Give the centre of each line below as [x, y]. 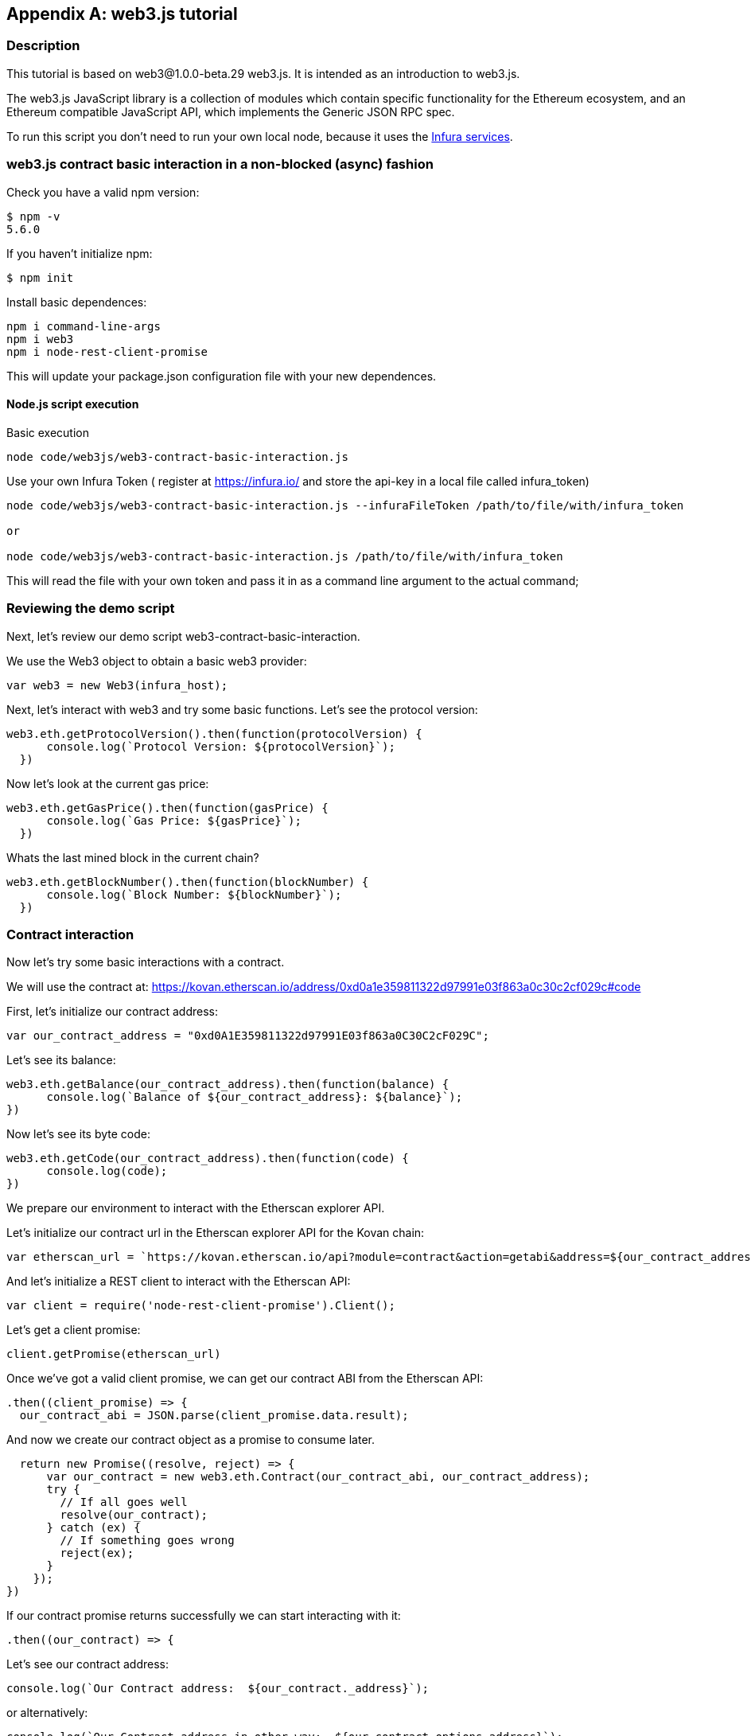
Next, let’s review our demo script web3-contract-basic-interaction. [183, 636]
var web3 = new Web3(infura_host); [117, 685]
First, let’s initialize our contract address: [112, 1012]
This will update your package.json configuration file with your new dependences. [222, 376]
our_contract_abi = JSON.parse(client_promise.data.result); [214, 1416]
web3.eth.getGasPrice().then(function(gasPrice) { [167, 808]
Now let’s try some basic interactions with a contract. [146, 962]
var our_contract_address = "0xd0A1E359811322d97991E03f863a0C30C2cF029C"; [248, 1036]
